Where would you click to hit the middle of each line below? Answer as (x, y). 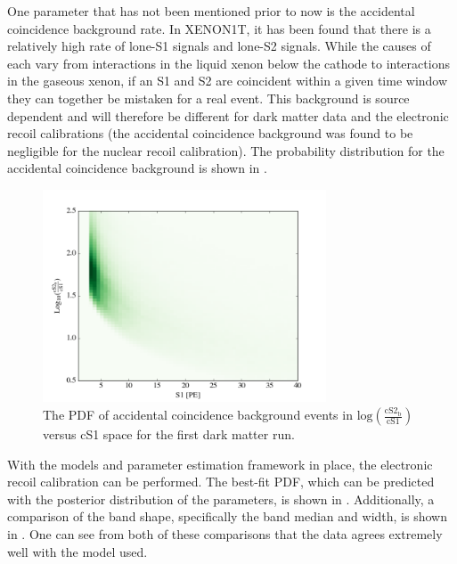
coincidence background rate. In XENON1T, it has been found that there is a (219, 28)
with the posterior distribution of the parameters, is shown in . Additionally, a (221, 499)
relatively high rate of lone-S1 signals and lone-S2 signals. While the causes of (219, 46)
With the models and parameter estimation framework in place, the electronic (220, 464)
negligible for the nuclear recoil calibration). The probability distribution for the (226, 150)
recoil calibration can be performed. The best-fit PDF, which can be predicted (221, 482)
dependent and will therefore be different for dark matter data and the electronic (228, 115)
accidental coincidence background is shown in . (137, 168)
